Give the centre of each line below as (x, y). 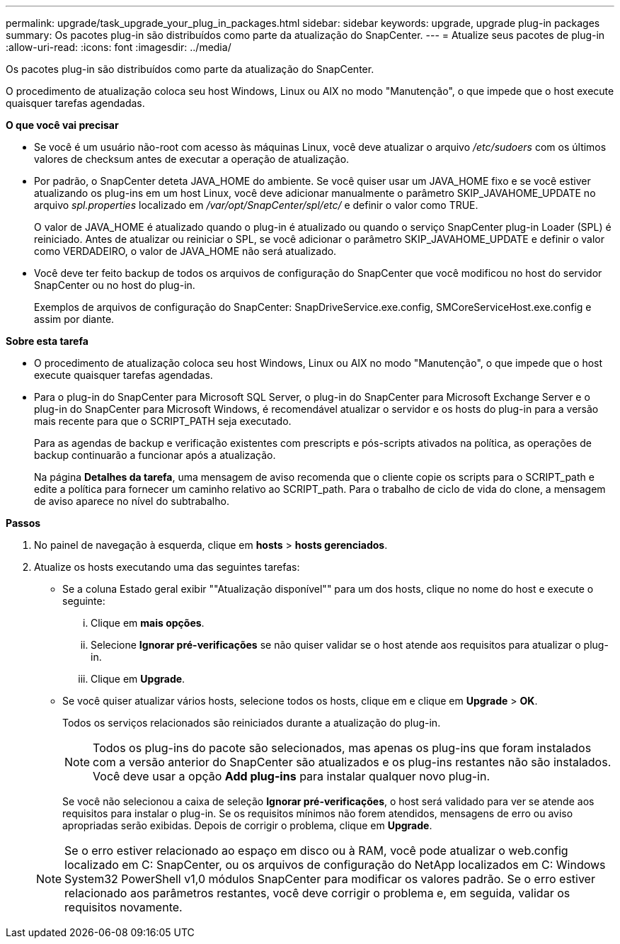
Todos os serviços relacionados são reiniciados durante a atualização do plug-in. (252, 723)
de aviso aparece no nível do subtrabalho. (132, 501)
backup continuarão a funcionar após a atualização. (155, 455)
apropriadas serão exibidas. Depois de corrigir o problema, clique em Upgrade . (247, 825)
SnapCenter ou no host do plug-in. (115, 285)
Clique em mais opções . (148, 623)
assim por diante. (74, 319)
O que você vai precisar (62, 125)
